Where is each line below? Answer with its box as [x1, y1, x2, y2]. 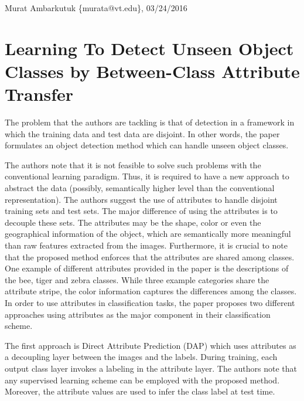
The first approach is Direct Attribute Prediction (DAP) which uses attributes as [5, 339, 296, 351]
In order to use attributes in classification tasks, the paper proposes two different [5, 297, 295, 308]
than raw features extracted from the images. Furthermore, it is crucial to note [5, 239, 288, 252]
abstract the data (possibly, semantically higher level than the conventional [5, 182, 275, 194]
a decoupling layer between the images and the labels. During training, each [5, 351, 278, 363]
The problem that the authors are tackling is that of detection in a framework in [5, 116, 295, 128]
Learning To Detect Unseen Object [5, 36, 294, 60]
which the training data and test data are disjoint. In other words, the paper [5, 127, 280, 140]
